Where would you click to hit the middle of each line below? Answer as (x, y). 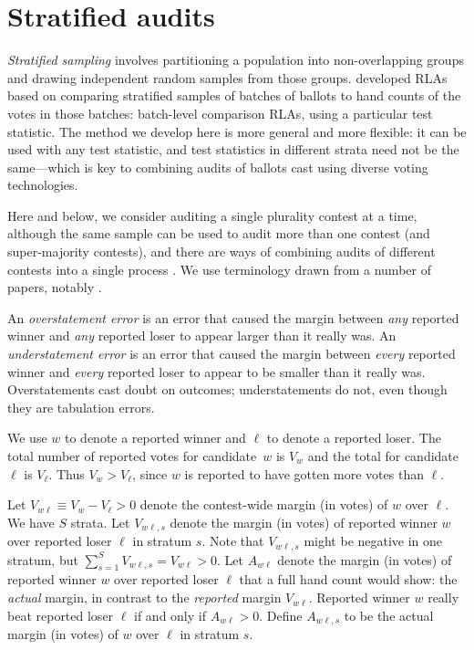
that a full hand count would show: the (348, 579)
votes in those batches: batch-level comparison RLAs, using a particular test (220, 113)
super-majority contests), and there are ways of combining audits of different (222, 252)
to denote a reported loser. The (354, 438)
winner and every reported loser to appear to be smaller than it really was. (216, 371)
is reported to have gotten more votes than (304, 473)
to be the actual (389, 615)
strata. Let (100, 522)
